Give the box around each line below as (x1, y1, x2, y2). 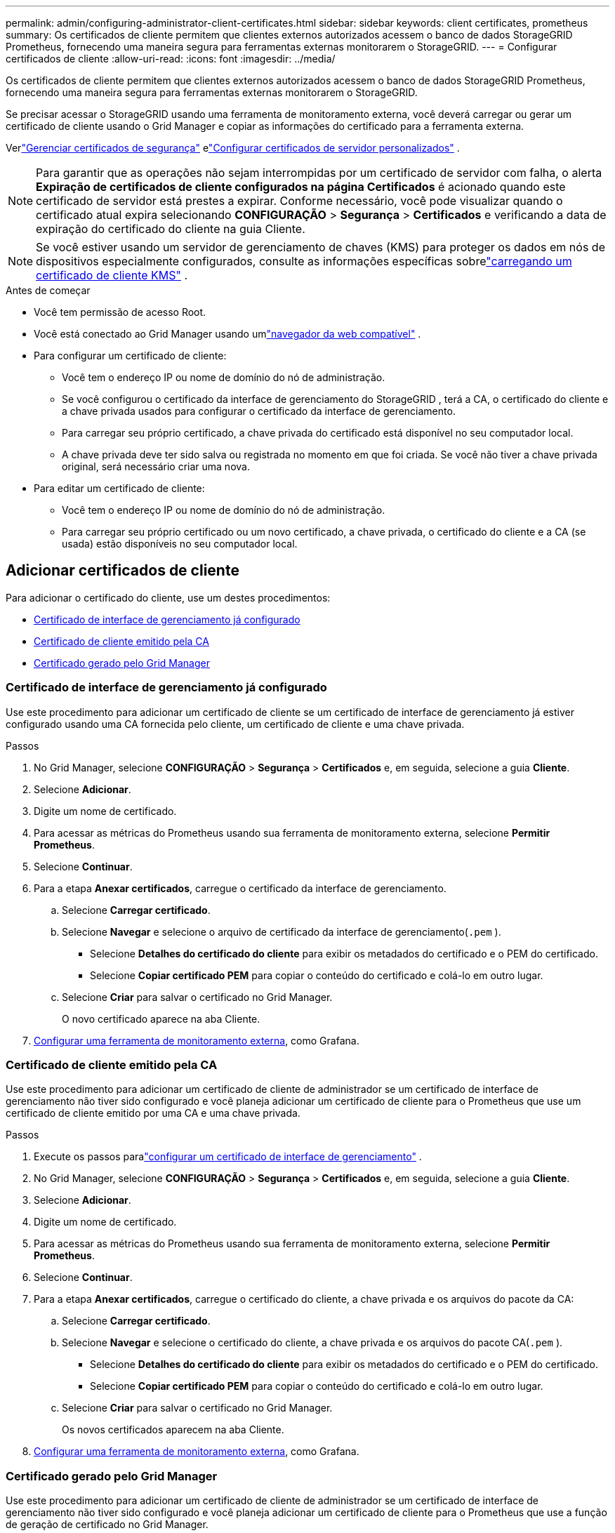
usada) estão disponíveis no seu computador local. (62, 538, 298, 550)
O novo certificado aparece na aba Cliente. (62, 1012, 260, 1025)
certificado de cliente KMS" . (36, 268, 188, 282)
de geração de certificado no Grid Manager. (6, 1518, 209, 1531)
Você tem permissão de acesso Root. (34, 306, 206, 318)
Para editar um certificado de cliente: (34, 482, 205, 494)
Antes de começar (6, 284, 91, 296)
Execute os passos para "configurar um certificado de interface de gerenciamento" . (34, 1150, 422, 1163)
